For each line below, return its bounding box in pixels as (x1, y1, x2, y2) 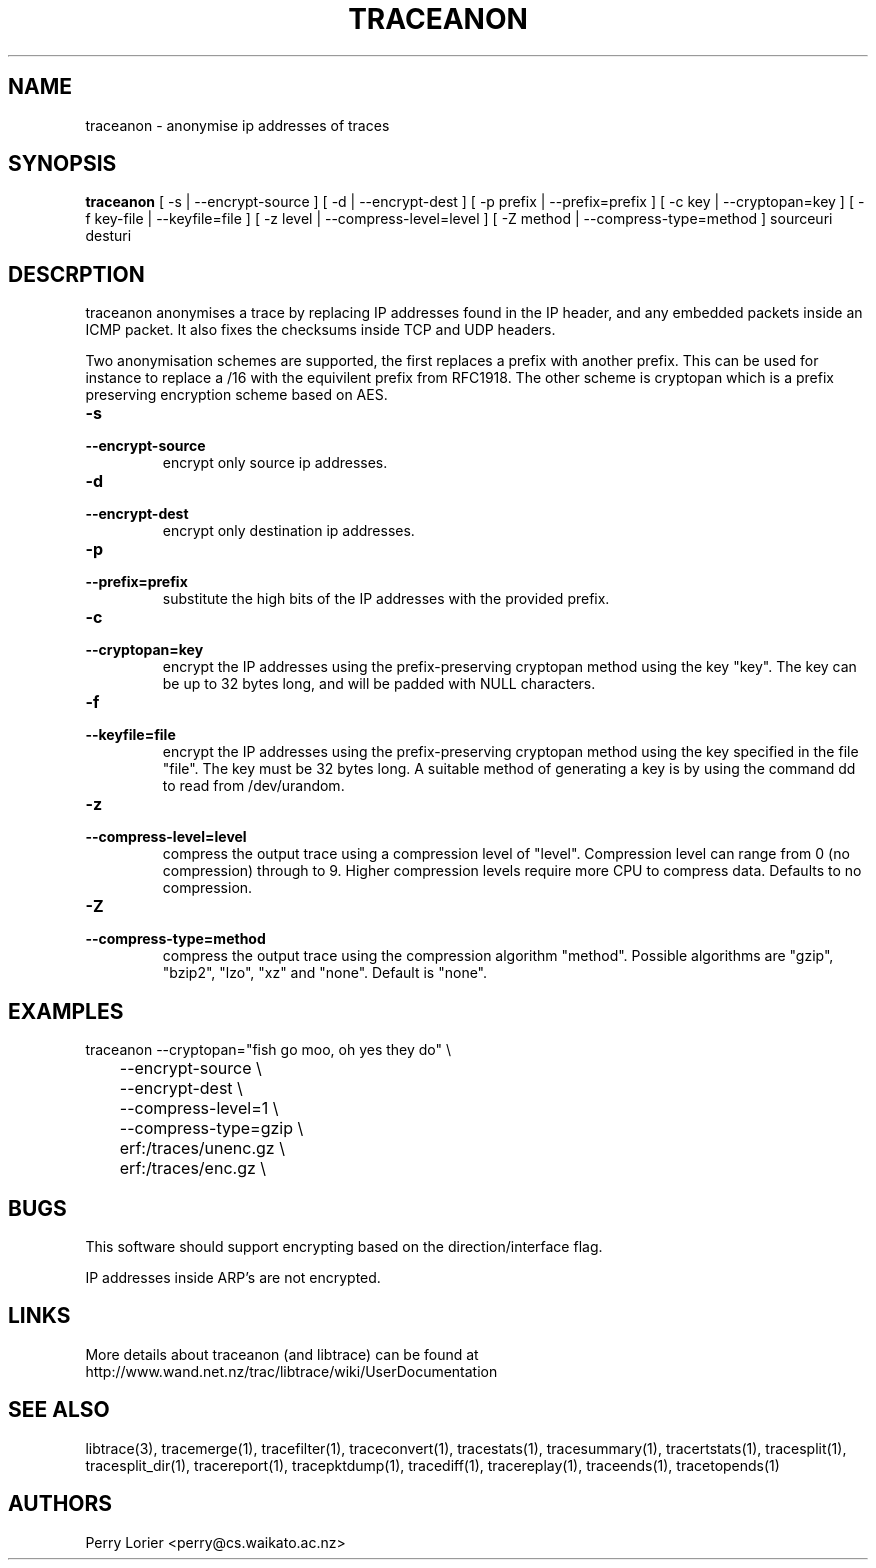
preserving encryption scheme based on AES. (85, 386, 388, 404)
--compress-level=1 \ (119, 1098, 279, 1119)
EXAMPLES (8, 998, 124, 1024)
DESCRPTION (8, 261, 145, 287)
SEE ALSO (8, 1397, 110, 1423)
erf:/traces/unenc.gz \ (119, 1138, 285, 1159)
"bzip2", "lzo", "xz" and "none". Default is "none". (162, 964, 488, 982)
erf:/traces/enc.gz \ (119, 1158, 267, 1179)
